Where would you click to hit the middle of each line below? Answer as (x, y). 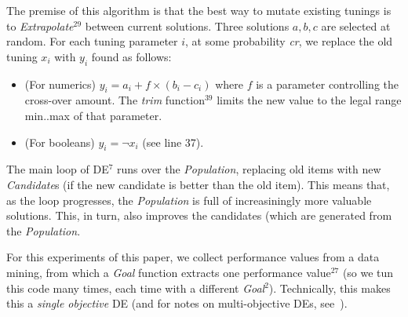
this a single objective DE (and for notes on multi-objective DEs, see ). (177, 303)
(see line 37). (173, 142)
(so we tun (368, 272)
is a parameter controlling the (327, 84)
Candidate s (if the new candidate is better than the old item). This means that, (198, 184)
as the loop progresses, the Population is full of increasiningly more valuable (189, 200)
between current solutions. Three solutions (187, 26)
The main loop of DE (58, 169)
